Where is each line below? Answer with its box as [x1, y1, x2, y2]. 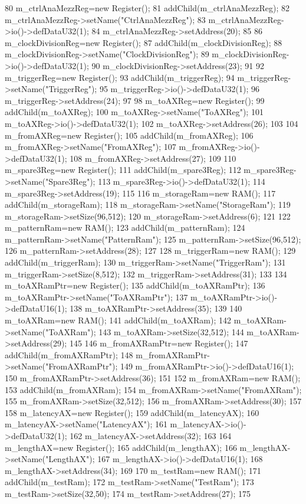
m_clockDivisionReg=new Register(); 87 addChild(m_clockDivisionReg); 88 [5, 36, 282, 48]
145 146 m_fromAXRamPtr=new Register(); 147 [69, 337, 248, 349]
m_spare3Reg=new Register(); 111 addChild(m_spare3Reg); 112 [5, 163, 241, 176]
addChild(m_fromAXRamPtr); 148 [5, 348, 133, 361]
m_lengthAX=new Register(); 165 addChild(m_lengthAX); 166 [5, 441, 237, 453]
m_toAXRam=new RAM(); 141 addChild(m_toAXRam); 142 [5, 314, 232, 326]
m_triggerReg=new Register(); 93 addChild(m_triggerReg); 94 [5, 71, 235, 83]
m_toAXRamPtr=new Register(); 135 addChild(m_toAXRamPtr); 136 [5, 279, 265, 292]
